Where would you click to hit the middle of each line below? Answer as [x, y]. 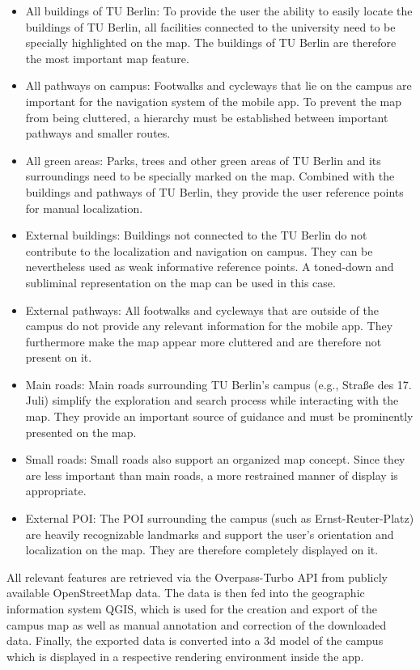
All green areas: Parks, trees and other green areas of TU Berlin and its [203, 160]
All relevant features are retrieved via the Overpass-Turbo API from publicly [197, 577]
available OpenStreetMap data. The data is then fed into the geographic [186, 593]
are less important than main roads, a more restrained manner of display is [212, 475]
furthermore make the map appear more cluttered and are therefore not [204, 341]
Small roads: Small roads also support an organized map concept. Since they [215, 459]
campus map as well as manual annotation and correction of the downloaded [197, 624]
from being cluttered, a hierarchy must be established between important [207, 117]
